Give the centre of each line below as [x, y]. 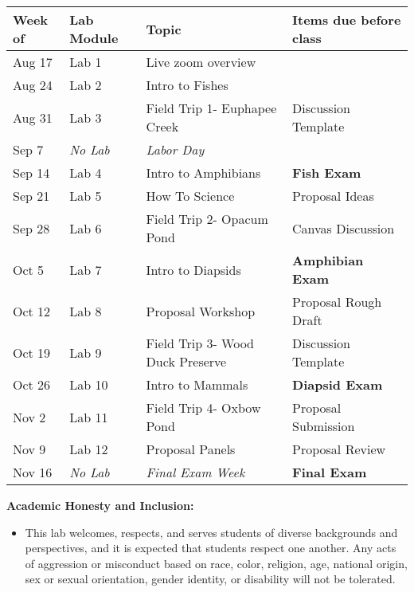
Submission [324, 426]
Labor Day [175, 149]
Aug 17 [33, 62]
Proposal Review [339, 449]
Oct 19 [32, 352]
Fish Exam [327, 173]
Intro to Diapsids [193, 269]
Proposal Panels [191, 449]
